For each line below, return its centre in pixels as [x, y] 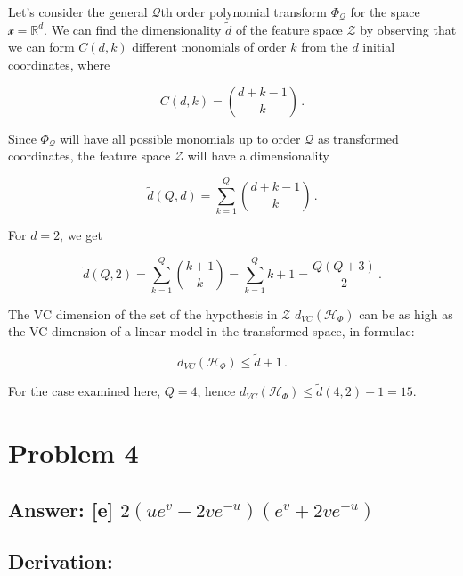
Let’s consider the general [78, 12]
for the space [385, 12]
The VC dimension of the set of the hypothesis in [143, 313]
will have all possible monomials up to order [180, 138]
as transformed [358, 138]
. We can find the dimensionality [133, 29]
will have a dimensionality [258, 156]
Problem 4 [73, 453]
